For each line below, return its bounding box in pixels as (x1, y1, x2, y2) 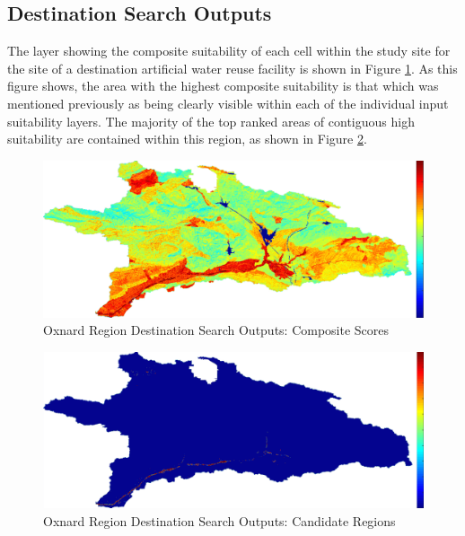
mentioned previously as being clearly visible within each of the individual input (7, 93, 449, 112)
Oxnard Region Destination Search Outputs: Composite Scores (43, 321, 390, 339)
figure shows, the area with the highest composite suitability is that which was (7, 76, 439, 95)
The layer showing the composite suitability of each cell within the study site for (7, 41, 451, 60)
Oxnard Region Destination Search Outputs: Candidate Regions (43, 512, 396, 531)
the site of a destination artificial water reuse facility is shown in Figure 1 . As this (7, 58, 458, 77)
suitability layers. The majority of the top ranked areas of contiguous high (7, 111, 415, 130)
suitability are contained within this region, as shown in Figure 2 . (7, 129, 367, 148)
